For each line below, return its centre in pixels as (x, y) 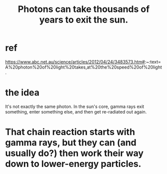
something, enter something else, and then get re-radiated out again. (76, 111)
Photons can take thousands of (84, 9)
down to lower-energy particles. (73, 164)
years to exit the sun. (84, 20)
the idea (22, 93)
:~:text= (153, 61)
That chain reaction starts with (70, 132)
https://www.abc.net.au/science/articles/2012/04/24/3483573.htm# (75, 61)
